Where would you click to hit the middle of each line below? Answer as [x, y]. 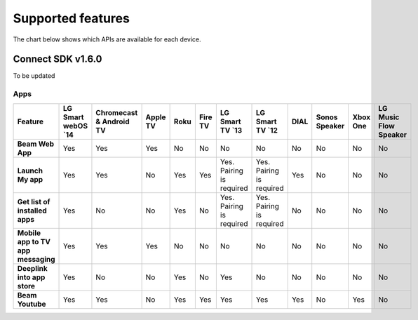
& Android [113, 121]
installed [32, 211]
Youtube [32, 304]
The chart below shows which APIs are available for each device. [107, 39]
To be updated [34, 76]
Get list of [34, 201]
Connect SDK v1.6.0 [58, 59]
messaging [36, 259]
